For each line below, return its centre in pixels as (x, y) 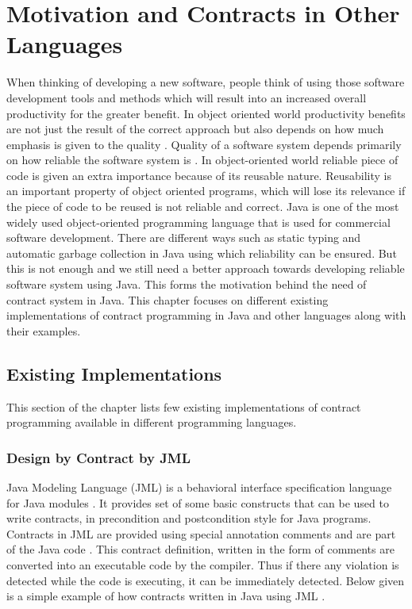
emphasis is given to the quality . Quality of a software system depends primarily (204, 144)
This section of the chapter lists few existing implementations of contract (184, 406)
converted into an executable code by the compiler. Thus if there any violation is (203, 564)
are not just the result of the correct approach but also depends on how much (195, 129)
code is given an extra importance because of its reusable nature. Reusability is (199, 175)
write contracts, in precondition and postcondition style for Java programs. (189, 518)
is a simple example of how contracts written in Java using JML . (166, 596)
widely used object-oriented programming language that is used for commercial (198, 222)
